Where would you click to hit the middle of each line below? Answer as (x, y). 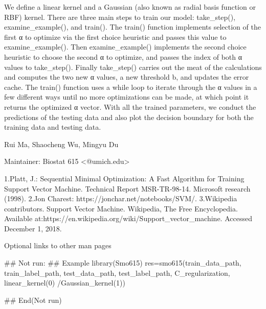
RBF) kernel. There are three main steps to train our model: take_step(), (120, 17)
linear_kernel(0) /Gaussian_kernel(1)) (65, 283)
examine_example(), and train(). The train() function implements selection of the (132, 27)
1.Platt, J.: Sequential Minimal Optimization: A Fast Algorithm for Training (124, 178)
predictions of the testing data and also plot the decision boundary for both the (129, 117)
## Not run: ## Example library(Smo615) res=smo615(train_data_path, (123, 263)
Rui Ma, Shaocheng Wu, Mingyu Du (61, 144)
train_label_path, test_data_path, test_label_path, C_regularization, (117, 272)
